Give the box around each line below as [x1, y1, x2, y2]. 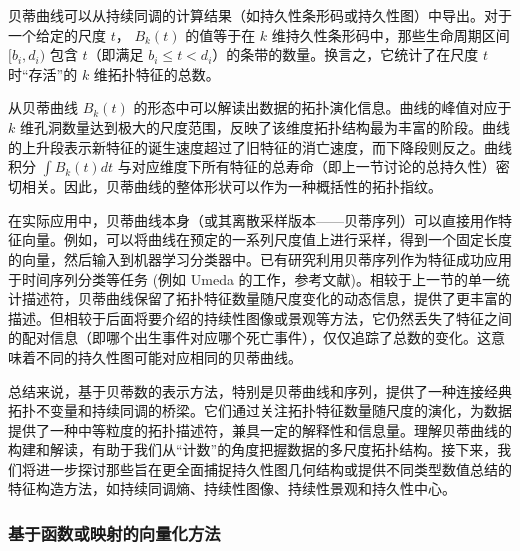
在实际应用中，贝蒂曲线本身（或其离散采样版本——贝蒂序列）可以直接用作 [8, 209, 498, 230]
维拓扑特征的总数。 [93, 63, 220, 84]
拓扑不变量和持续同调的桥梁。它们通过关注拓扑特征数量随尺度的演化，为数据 [8, 400, 512, 421]
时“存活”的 [8, 63, 78, 84]
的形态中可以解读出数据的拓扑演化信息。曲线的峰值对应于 [133, 97, 512, 118]
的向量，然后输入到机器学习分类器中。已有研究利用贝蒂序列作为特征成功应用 [8, 248, 512, 269]
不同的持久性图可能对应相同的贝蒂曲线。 [35, 346, 302, 367]
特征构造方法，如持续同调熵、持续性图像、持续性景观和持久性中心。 [8, 478, 456, 499]
